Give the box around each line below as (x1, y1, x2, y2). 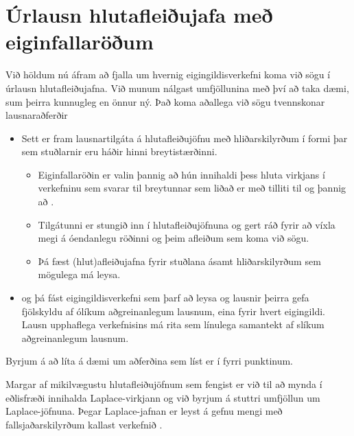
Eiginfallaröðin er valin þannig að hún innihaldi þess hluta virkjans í (38, 167, 325, 181)
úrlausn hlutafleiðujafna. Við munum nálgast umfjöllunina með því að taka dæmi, (5, 80, 349, 95)
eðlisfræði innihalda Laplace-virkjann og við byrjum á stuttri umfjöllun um (5, 390, 320, 404)
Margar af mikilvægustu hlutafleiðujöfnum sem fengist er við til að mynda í (5, 377, 322, 391)
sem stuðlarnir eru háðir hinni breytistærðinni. (21, 144, 217, 159)
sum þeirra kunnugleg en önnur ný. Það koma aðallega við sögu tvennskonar (5, 94, 325, 108)
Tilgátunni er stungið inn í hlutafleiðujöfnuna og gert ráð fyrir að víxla (38, 217, 335, 231)
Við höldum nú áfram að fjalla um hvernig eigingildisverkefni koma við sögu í (5, 67, 331, 82)
